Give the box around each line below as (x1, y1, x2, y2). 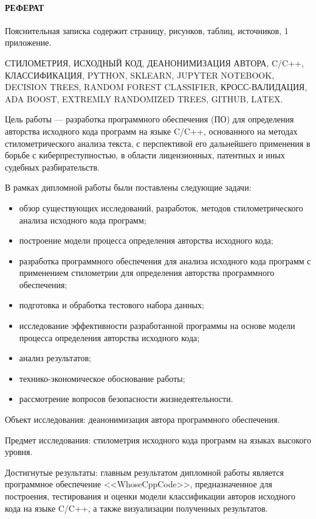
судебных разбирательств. (5, 160, 100, 173)
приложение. (5, 36, 52, 49)
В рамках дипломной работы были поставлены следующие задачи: (5, 181, 252, 194)
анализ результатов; (19, 351, 91, 364)
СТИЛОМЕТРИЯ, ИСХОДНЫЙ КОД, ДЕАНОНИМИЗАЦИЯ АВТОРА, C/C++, (5, 56, 304, 69)
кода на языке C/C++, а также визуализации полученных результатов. (5, 501, 268, 514)
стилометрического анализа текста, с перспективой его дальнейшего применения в (5, 136, 311, 149)
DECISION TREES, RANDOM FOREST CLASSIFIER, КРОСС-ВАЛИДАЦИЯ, (5, 80, 307, 93)
